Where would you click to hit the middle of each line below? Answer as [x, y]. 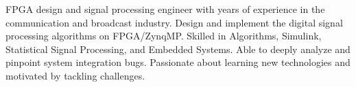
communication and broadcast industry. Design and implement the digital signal [174, 22]
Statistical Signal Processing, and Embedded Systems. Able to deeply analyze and [178, 49]
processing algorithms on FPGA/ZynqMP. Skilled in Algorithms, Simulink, [164, 36]
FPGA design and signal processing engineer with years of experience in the [165, 9]
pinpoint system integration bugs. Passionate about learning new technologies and [178, 62]
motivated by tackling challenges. [75, 75]
